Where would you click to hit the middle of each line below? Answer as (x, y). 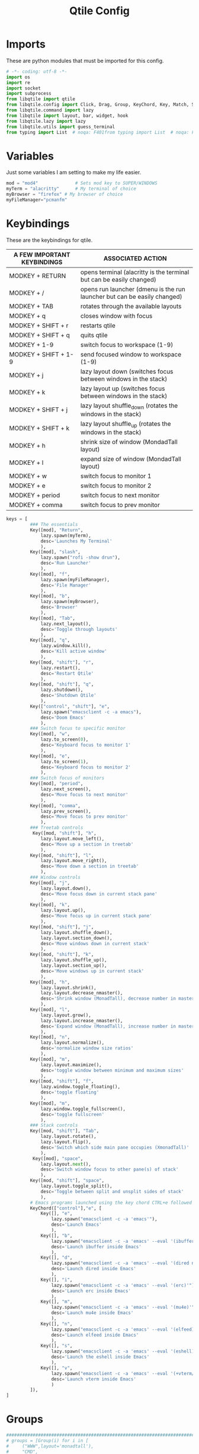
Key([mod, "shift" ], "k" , (62, 955)
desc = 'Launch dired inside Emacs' (94, 1269)
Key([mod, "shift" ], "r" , (62, 662)
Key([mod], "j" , (50, 883)
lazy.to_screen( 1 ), (65, 761)
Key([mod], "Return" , (57, 530)
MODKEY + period (35, 495)
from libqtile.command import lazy (50, 110)
